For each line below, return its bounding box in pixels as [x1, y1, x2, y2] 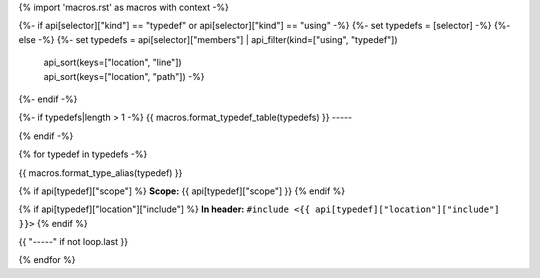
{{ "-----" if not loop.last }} [18, 236, 129, 248]
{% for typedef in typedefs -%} [18, 148, 148, 160]
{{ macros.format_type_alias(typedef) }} [18, 166, 183, 179]
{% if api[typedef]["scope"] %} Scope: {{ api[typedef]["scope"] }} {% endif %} [18, 185, 346, 197]
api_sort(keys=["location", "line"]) [43, 56, 182, 69]
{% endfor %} [18, 254, 76, 266]
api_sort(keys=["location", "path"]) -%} [43, 70, 205, 82]
